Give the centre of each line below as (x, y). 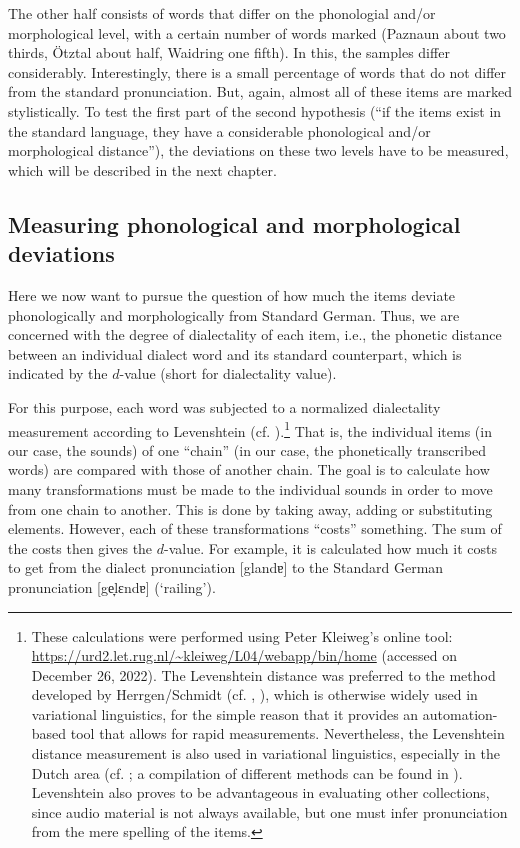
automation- (460, 713)
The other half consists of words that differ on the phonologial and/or (222, 13)
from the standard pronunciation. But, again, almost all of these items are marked (260, 91)
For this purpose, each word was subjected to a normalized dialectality (224, 406)
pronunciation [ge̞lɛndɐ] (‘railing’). (112, 586)
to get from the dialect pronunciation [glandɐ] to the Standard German (226, 567)
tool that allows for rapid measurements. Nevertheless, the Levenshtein (287, 733)
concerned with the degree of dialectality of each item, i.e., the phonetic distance (255, 334)
